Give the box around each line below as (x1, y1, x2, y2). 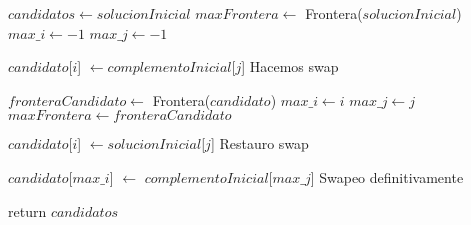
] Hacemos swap (241, 56, 339, 77)
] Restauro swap (210, 133, 309, 154)
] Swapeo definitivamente (310, 166, 464, 187)
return (8, 200, 47, 221)
